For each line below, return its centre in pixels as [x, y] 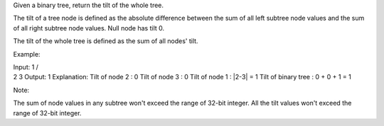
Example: [27, 54]
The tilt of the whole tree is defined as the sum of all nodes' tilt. [106, 41]
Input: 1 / [26, 67]
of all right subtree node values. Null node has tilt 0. [89, 28]
